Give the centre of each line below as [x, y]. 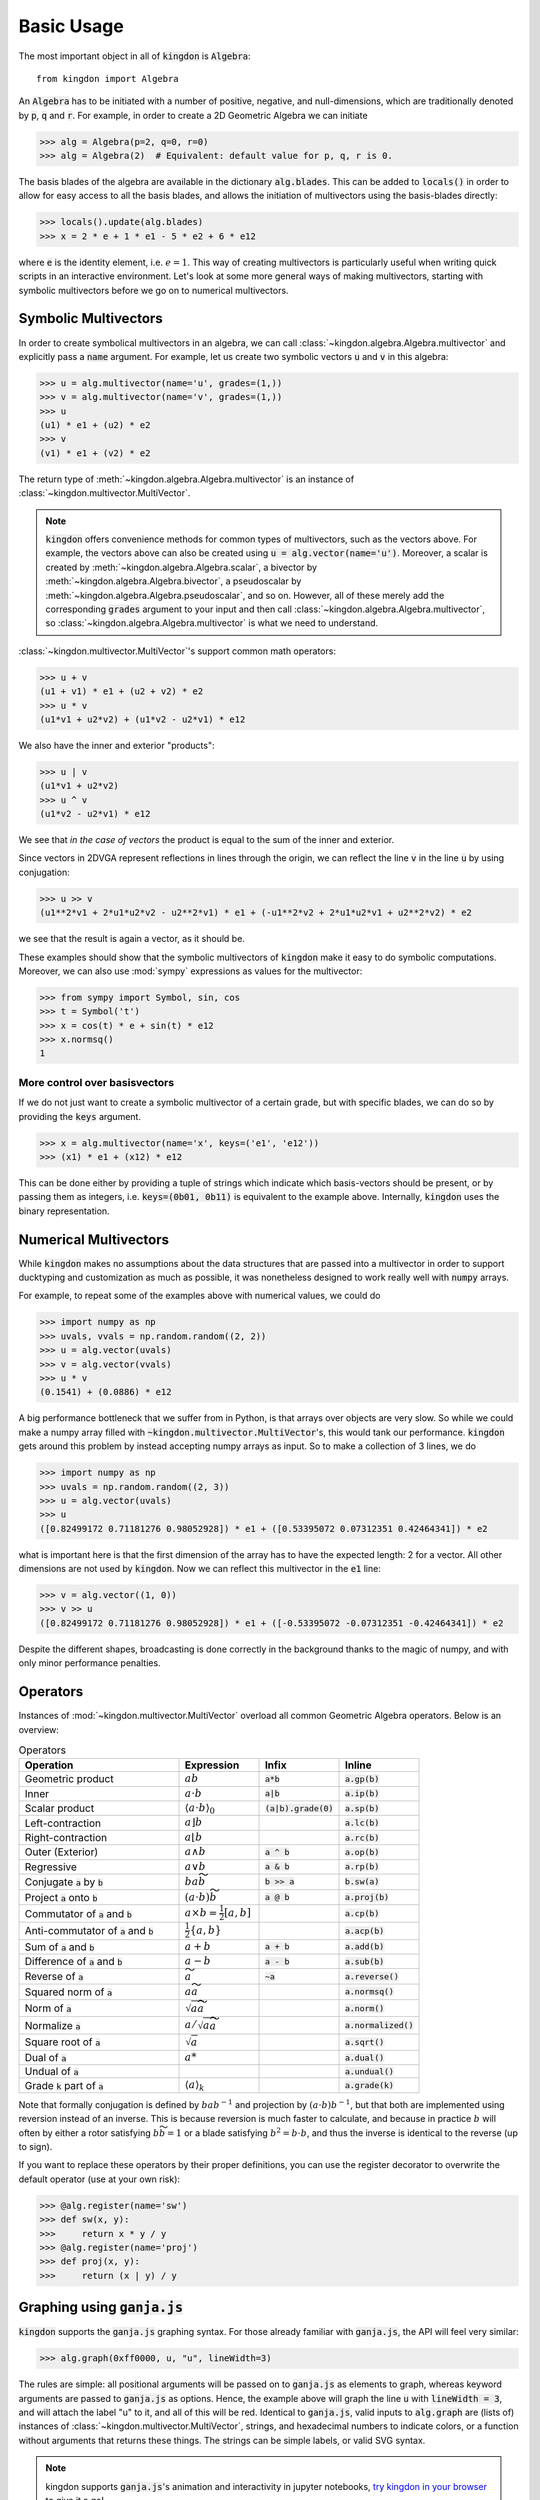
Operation [49, 1765]
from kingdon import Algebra [107, 78]
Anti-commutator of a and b [89, 1931]
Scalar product [59, 1808]
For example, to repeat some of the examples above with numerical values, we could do [199, 1296]
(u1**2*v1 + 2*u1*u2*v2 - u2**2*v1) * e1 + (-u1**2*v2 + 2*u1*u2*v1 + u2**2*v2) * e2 [255, 913]
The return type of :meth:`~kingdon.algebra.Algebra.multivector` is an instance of [186, 479]
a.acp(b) [364, 1930]
